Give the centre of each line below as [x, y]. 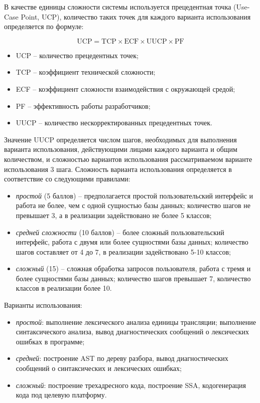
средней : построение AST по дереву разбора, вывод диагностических [122, 358]
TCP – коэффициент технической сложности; [86, 72]
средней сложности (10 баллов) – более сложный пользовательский [120, 232]
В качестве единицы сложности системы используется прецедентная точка [118, 7]
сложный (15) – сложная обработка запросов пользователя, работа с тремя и [133, 268]
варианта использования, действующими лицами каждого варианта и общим [121, 149]
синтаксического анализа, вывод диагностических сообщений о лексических [132, 332]
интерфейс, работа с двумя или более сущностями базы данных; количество [132, 242]
